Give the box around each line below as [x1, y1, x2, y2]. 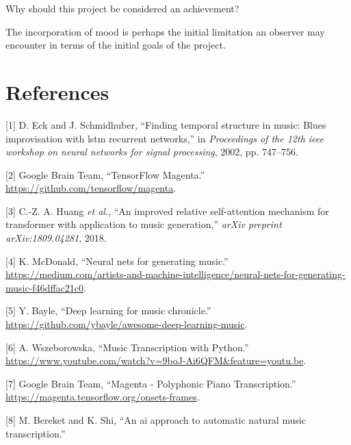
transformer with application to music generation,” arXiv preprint [5, 217, 282, 231]
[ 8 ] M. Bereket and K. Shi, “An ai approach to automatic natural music [5, 413, 307, 427]
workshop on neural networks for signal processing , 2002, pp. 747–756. [5, 144, 298, 159]
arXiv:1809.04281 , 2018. [5, 231, 107, 245]
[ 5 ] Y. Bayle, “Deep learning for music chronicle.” [5, 303, 211, 318]
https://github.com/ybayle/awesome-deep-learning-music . [5, 317, 248, 331]
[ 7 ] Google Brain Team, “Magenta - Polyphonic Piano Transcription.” [5, 376, 296, 390]
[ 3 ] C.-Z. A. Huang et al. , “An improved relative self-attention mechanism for [5, 203, 329, 218]
